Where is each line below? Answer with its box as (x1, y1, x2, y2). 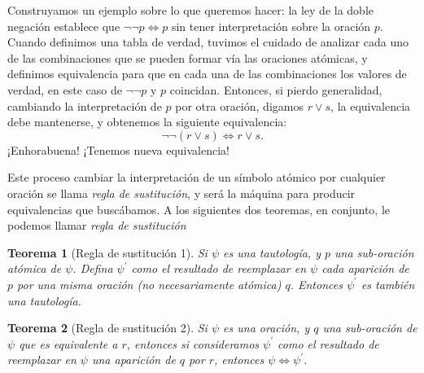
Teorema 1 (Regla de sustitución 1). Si (7, 244, 208, 261)
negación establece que (7, 17, 120, 34)
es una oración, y (223, 319, 310, 336)
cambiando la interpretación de (7, 97, 162, 114)
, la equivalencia (330, 97, 411, 114)
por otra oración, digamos (175, 97, 304, 114)
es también (361, 275, 415, 292)
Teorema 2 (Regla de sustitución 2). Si (7, 319, 208, 336)
